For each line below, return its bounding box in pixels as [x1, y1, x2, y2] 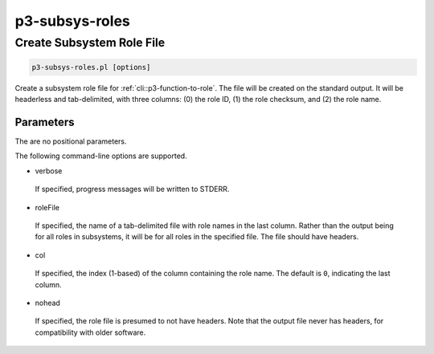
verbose [35, 165, 63, 176]
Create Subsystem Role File [14, 35, 166, 50]
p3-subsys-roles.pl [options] [31, 63, 151, 71]
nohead [35, 298, 60, 307]
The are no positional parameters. [14, 136, 128, 146]
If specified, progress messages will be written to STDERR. [35, 185, 230, 194]
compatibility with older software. [35, 328, 146, 337]
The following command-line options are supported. [14, 151, 188, 161]
